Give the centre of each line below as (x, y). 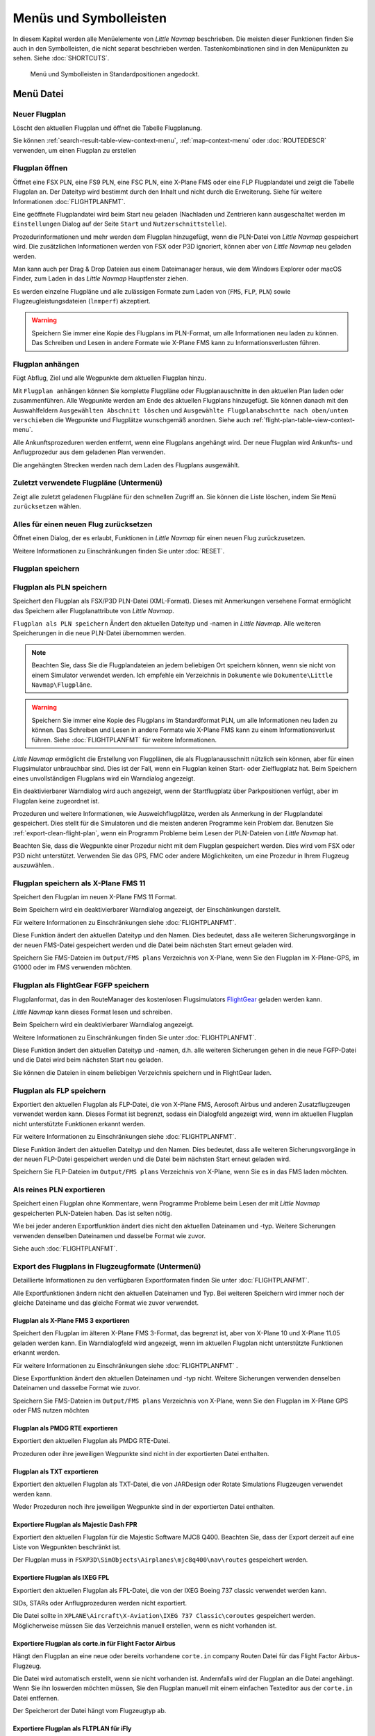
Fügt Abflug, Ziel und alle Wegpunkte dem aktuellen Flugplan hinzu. (109, 378)
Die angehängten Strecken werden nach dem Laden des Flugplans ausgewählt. (126, 465)
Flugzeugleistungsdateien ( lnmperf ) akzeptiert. (82, 301)
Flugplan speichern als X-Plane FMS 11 (79, 883)
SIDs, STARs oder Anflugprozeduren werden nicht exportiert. (100, 1603)
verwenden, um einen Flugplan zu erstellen (75, 150)
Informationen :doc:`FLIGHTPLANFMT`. (69, 201)
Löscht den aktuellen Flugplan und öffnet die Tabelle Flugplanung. (108, 128)
